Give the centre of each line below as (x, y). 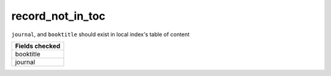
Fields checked (38, 46)
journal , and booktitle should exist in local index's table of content (101, 34)
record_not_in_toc (58, 16)
